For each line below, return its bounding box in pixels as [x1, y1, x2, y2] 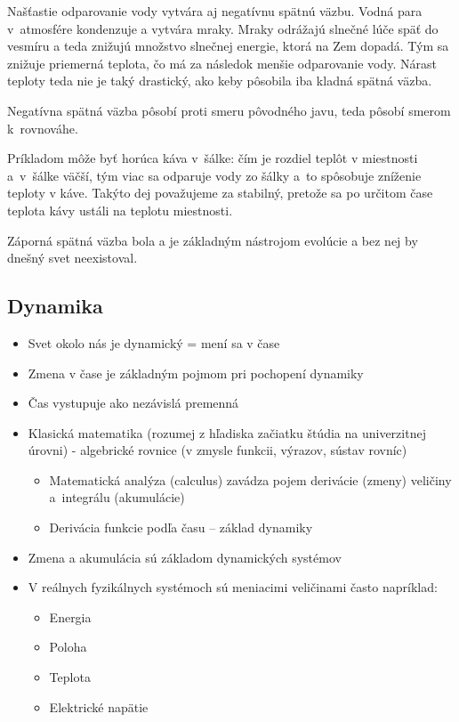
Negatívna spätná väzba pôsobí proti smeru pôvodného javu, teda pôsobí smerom [7, 101, 451, 119]
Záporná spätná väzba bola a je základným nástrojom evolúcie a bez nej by [7, 231, 418, 249]
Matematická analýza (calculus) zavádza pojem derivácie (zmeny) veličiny [49, 470, 452, 489]
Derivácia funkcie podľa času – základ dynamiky [49, 518, 313, 537]
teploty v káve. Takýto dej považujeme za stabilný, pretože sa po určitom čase [7, 183, 433, 202]
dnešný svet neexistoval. [7, 248, 138, 267]
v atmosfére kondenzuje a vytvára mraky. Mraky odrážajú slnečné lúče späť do [7, 19, 439, 37]
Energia [49, 607, 92, 626]
